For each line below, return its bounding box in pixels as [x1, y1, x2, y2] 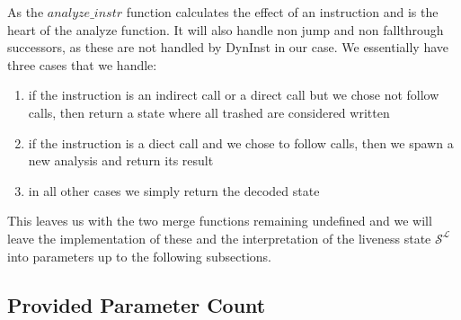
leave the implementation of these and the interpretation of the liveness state [7, 228, 431, 247]
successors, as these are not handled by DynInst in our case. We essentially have [7, 38, 449, 57]
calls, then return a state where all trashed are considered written [28, 102, 390, 121]
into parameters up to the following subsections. [7, 246, 271, 265]
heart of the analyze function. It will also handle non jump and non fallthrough [7, 20, 444, 39]
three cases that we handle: [7, 55, 157, 74]
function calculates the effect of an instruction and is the [126, 3, 439, 21]
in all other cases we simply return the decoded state [28, 181, 320, 200]
